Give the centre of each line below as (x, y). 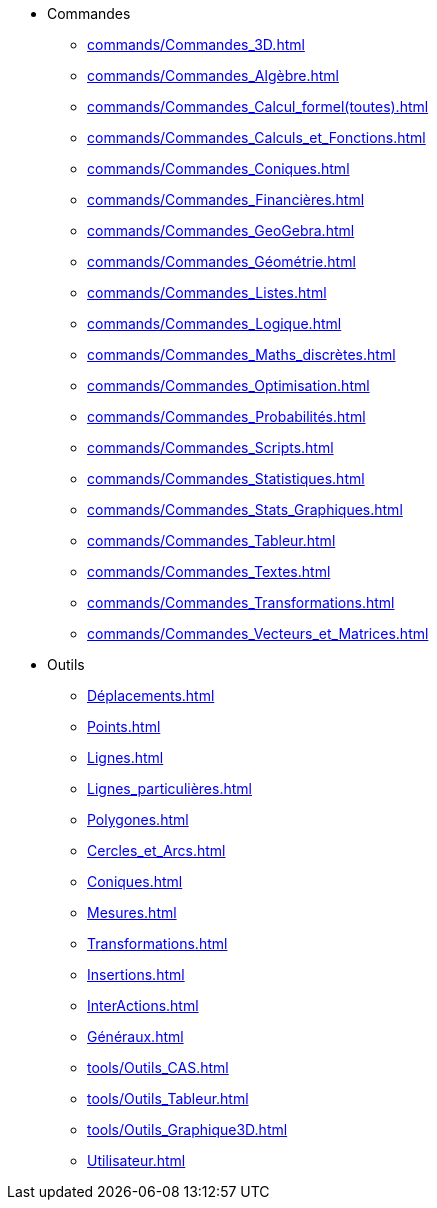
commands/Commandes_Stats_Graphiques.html (245, 509)
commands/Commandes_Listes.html (207, 292)
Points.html (124, 726)
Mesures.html (132, 912)
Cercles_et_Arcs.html (156, 850)
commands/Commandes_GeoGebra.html (221, 230)
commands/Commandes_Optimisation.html (228, 385)
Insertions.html (136, 974)
